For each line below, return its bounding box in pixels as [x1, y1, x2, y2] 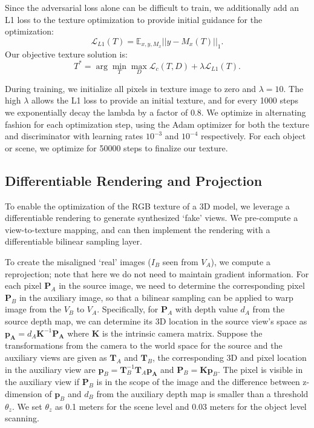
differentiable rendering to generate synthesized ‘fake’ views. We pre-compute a [5, 211, 298, 224]
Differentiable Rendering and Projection [5, 171, 263, 189]
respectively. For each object [201, 130, 306, 142]
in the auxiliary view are [5, 363, 96, 375]
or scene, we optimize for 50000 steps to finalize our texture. [5, 141, 228, 154]
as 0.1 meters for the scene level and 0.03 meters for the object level [55, 400, 307, 412]
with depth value [175, 303, 238, 315]
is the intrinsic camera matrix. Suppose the [102, 326, 263, 339]
